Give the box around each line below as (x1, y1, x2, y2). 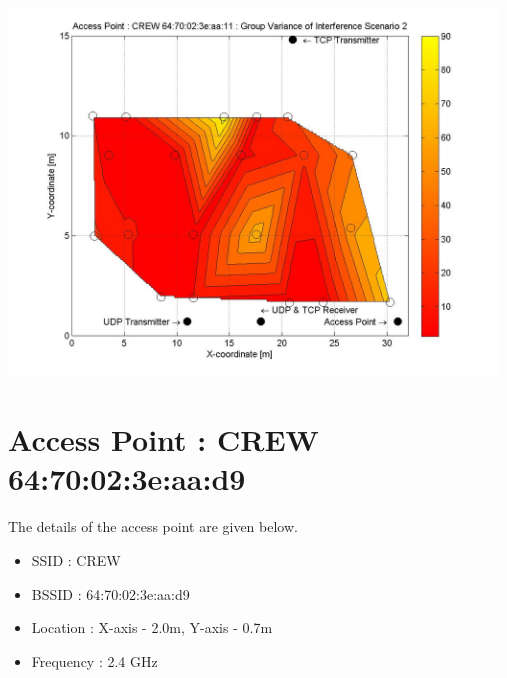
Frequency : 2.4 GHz (31, 650, 158, 671)
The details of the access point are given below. (8, 516, 298, 537)
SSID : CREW (31, 549, 121, 570)
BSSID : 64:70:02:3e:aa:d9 (31, 583, 190, 604)
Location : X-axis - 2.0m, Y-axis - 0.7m (31, 617, 273, 638)
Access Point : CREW (8, 419, 319, 460)
